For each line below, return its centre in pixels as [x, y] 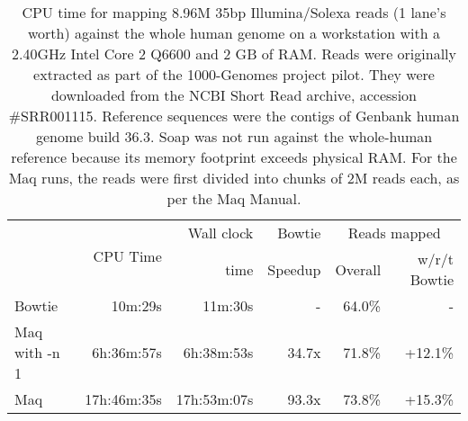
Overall [358, 269]
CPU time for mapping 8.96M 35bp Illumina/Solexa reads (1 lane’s [234, 12]
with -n [37, 352]
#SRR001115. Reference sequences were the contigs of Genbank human [234, 116]
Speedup [294, 269]
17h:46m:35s [123, 399]
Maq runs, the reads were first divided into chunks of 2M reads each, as [234, 178]
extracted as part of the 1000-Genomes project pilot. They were [234, 74]
